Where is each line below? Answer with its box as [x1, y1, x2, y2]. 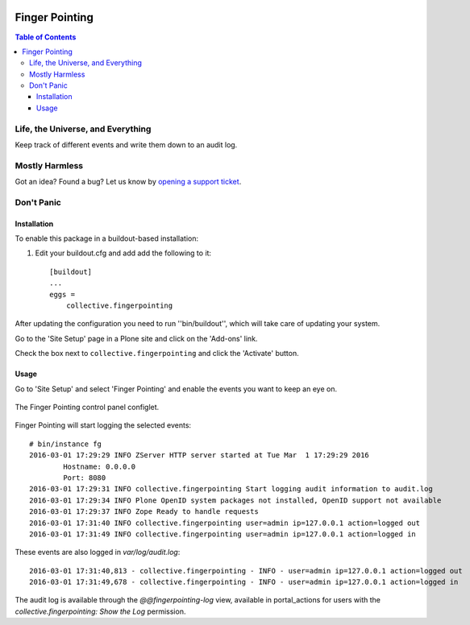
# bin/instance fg [29, 439, 102, 449]
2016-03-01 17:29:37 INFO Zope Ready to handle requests [29, 507, 260, 516]
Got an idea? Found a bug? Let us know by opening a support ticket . [15, 177, 242, 187]
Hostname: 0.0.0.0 [63, 462, 136, 471]
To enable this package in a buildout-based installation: [15, 234, 199, 243]
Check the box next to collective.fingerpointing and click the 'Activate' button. [15, 349, 299, 358]
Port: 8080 [63, 473, 106, 482]
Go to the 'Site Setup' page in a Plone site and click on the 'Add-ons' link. [15, 333, 258, 343]
